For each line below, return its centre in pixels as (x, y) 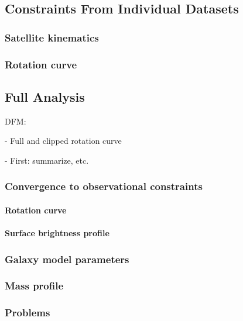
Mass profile (34, 286)
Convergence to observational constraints (104, 186)
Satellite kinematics (52, 37)
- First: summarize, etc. (47, 160)
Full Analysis (45, 96)
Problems (28, 313)
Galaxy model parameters (67, 259)
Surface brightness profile (57, 233)
